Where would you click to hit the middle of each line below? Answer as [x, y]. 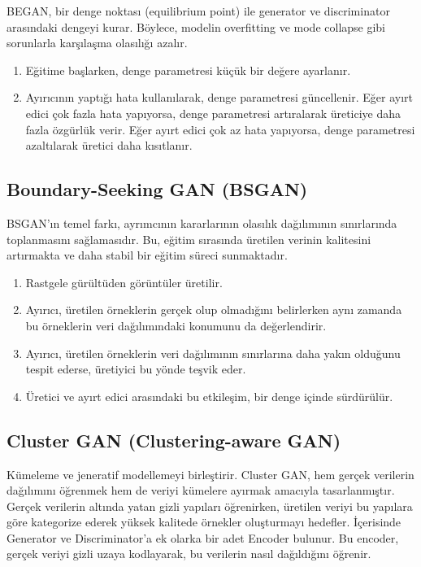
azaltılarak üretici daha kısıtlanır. [109, 145]
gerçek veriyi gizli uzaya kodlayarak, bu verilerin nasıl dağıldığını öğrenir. [189, 554]
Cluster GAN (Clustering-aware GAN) [174, 440]
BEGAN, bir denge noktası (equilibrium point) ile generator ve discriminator [198, 11]
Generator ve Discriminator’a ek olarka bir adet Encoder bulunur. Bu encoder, [203, 537]
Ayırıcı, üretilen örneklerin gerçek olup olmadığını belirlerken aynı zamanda [214, 310]
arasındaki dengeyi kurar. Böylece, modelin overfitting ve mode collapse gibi [196, 26]
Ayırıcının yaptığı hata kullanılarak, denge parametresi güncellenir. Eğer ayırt [219, 97]
